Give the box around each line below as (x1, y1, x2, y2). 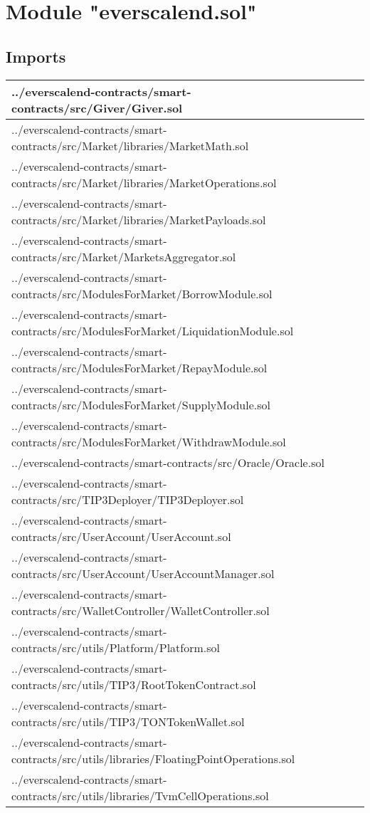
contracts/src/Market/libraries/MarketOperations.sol (11, 174, 277, 191)
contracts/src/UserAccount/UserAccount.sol (11, 528, 231, 545)
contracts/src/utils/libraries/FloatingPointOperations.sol (11, 750, 295, 767)
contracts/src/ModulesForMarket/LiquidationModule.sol (11, 322, 294, 339)
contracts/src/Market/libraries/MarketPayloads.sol (11, 211, 266, 228)
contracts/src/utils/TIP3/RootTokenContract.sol (11, 676, 256, 693)
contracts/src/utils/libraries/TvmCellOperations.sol (11, 787, 269, 804)
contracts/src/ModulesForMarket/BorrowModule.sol (11, 285, 273, 302)
